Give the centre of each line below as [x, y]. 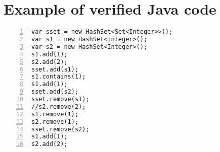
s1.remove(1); [55, 114]
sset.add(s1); [55, 69]
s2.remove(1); [55, 122]
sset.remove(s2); [60, 129]
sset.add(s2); [55, 92]
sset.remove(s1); [60, 99]
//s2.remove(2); [59, 106]
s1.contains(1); [59, 77]
